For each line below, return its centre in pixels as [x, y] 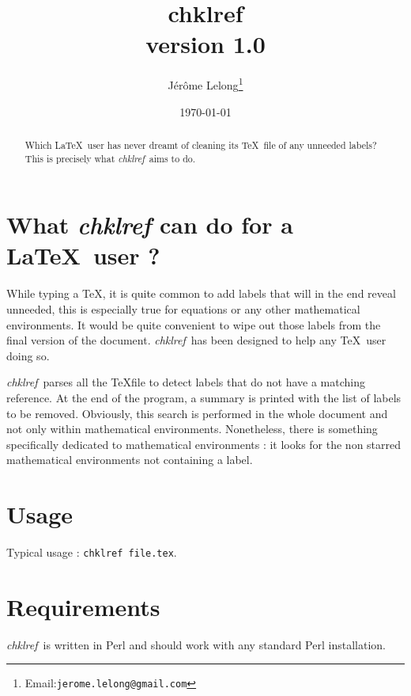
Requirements [83, 606]
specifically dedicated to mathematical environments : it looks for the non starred [204, 444]
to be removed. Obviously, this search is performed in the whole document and [197, 413]
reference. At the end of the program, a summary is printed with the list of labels [204, 397]
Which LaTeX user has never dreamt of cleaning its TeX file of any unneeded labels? [201, 145]
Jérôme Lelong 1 [205, 84]
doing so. [28, 355]
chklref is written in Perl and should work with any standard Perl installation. [196, 644]
